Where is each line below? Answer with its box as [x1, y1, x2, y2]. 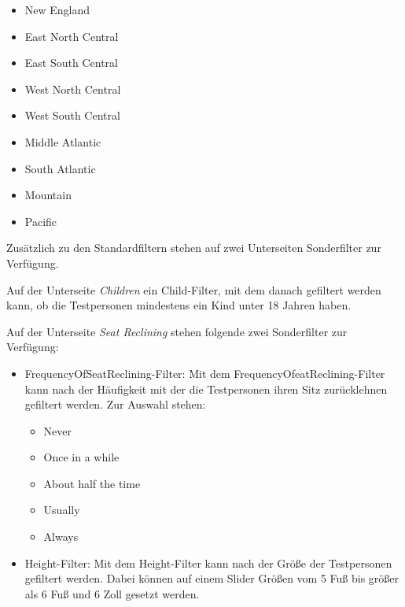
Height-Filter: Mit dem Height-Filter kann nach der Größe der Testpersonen [24, 554, 392, 571]
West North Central [24, 80, 121, 97]
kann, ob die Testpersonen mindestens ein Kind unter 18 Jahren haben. [6, 297, 352, 313]
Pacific [24, 213, 57, 229]
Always [43, 528, 79, 545]
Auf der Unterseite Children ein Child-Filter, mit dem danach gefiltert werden [6, 281, 381, 298]
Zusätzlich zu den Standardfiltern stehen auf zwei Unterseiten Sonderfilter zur [6, 239, 381, 256]
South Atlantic [24, 160, 96, 176]
